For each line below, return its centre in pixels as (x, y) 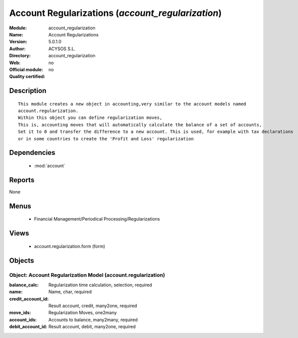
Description (28, 91)
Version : (18, 42)
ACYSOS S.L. (62, 49)
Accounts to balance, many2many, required (93, 320)
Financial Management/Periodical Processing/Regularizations (97, 219)
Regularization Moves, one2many (83, 313)
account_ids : (23, 320)
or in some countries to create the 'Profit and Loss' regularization (106, 139)
